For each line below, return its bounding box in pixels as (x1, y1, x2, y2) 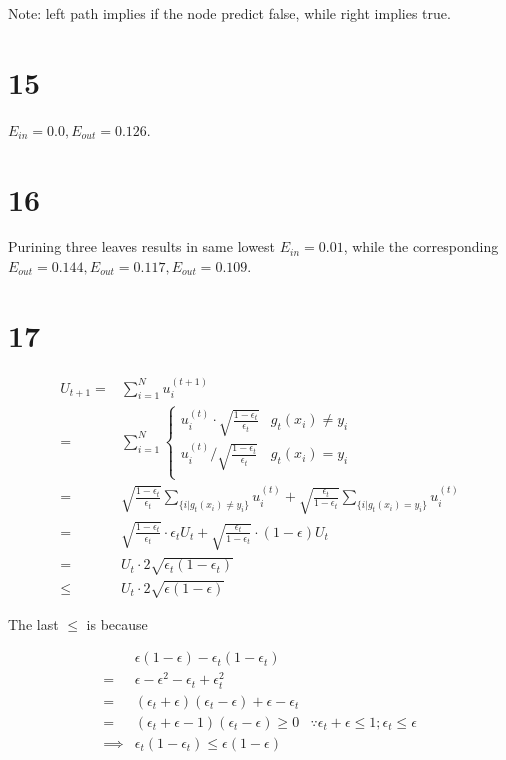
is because (86, 613, 148, 634)
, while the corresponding (343, 236, 499, 257)
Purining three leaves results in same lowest (8, 236, 276, 257)
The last (8, 613, 59, 634)
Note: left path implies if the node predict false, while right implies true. (8, 3, 451, 23)
